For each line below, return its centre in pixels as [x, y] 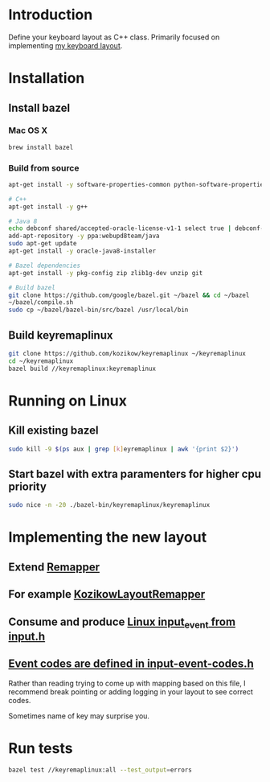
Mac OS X [28, 130]
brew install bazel [41, 147]
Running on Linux [67, 401]
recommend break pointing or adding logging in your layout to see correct [131, 691]
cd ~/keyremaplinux [41, 361]
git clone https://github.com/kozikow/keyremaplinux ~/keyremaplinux [127, 354]
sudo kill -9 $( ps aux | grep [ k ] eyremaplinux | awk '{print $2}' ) [124, 449]
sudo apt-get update [43, 244]
